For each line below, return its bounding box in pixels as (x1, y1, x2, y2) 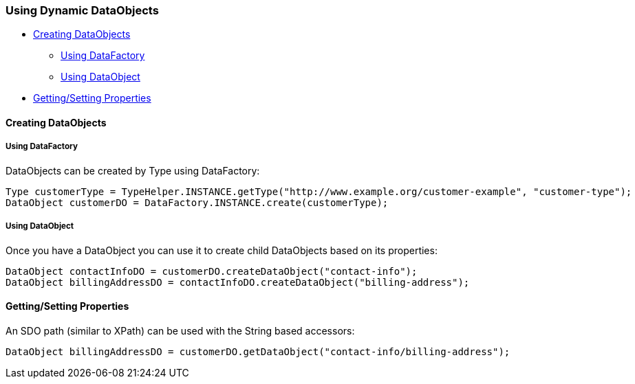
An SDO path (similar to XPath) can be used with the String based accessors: (6, 324, 355, 337)
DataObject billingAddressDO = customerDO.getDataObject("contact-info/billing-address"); (6, 346, 510, 357)
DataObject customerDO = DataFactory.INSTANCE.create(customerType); (6, 196, 389, 208)
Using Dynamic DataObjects (6, 3, 159, 17)
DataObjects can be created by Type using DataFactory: (6, 164, 260, 177)
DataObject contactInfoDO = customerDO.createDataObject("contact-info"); (6, 265, 418, 277)
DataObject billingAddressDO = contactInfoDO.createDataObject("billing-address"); (6, 276, 470, 288)
